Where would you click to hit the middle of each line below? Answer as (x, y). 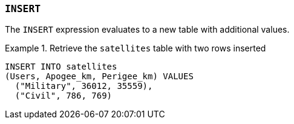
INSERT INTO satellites (61, 67)
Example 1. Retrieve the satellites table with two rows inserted (136, 48)
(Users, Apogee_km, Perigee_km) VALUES (99, 77)
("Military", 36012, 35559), (84, 86)
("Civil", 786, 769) (64, 96)
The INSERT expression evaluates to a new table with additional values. (147, 30)
